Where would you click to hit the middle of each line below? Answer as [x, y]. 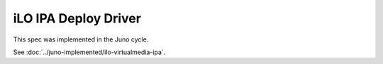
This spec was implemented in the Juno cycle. [81, 39]
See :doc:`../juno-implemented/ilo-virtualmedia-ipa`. [89, 52]
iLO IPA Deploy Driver [77, 18]
